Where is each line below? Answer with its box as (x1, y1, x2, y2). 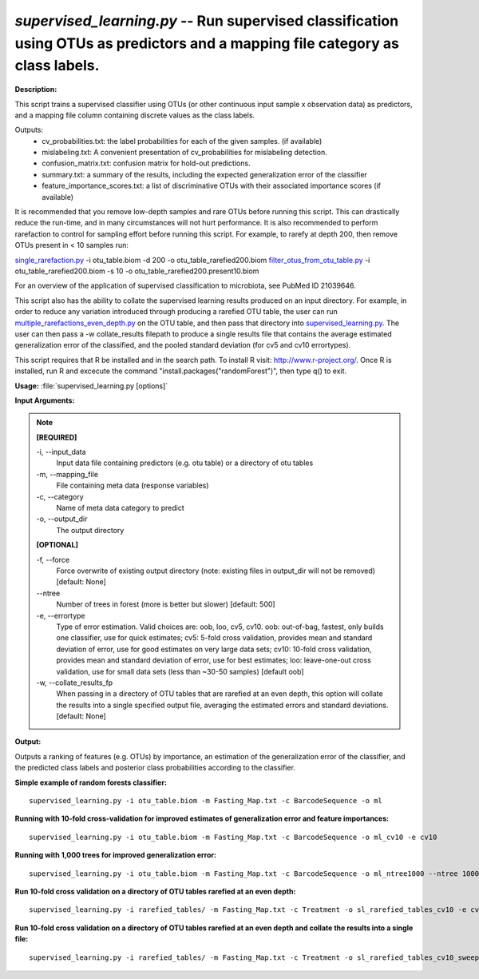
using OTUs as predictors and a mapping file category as (14, 34, 399, 52)
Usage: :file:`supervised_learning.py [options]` (14, 380, 168, 391)
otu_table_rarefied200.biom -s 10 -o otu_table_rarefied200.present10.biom (14, 266, 259, 276)
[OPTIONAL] (36, 540, 79, 550)
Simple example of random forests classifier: (14, 778, 168, 787)
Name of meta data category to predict (56, 503, 185, 513)
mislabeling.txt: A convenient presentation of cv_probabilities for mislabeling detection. (42, 148, 327, 157)
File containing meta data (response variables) (56, 480, 209, 491)
